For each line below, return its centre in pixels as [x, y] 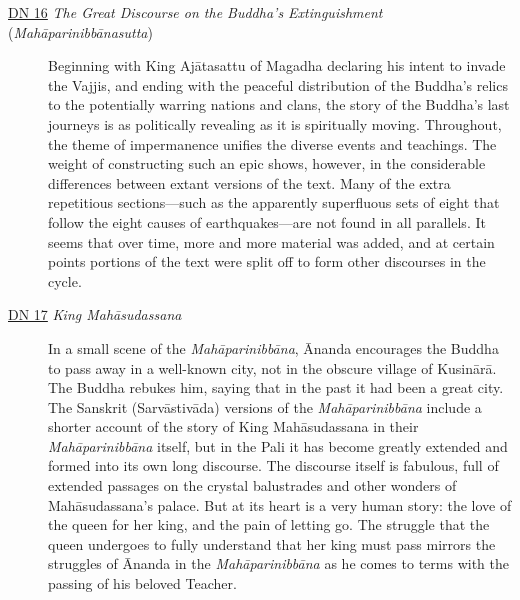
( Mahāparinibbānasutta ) [80, 31]
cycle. [65, 280]
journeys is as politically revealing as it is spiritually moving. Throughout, [275, 123]
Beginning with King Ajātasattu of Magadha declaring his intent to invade [277, 65]
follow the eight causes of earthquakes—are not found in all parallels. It [267, 221]
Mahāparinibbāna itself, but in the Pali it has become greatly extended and [278, 445]
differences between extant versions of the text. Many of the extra [249, 182]
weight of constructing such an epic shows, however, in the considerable [267, 163]
